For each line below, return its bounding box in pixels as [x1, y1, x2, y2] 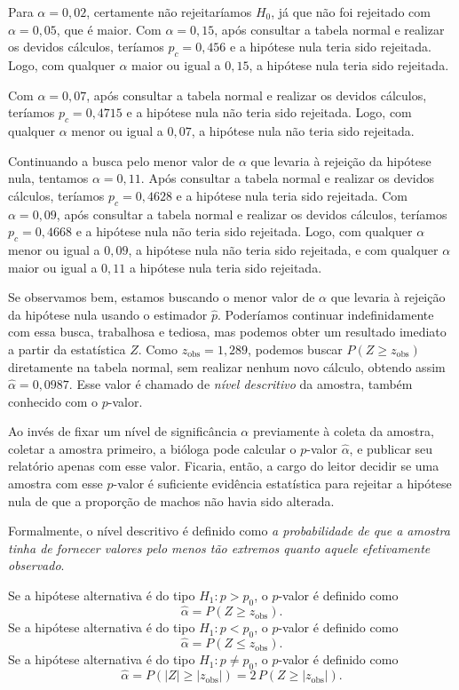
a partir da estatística [8, 339, 126, 358]
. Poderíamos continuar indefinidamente [218, 305, 434, 323]
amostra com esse [8, 474, 103, 493]
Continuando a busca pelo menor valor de [8, 151, 235, 170]
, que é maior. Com [56, 20, 162, 38]
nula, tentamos [8, 169, 89, 187]
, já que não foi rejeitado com [271, 3, 431, 20]
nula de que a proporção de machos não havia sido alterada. [8, 491, 335, 510]
